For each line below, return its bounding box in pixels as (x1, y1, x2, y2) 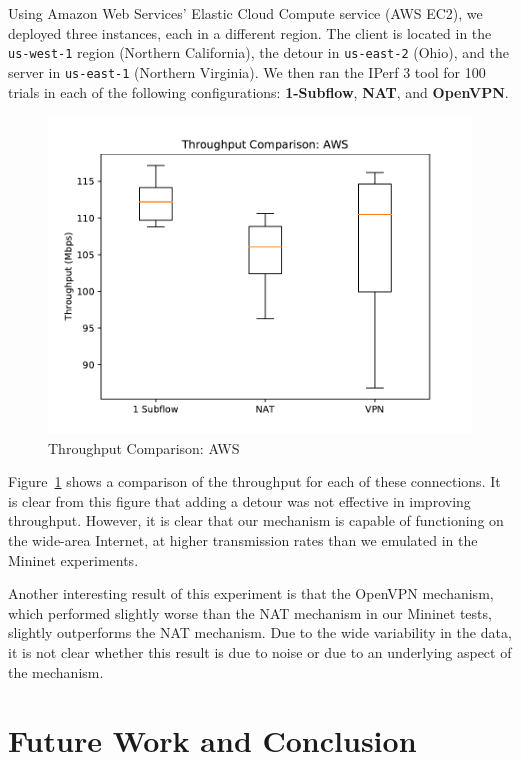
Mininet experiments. (8, 549, 139, 570)
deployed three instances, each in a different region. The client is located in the (8, 22, 492, 43)
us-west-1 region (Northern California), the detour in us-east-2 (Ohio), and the (8, 42, 509, 63)
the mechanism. (8, 661, 104, 682)
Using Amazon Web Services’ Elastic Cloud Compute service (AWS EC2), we (8, 3, 483, 23)
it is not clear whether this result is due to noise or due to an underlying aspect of (8, 642, 512, 663)
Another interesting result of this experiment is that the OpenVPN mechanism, (8, 583, 494, 604)
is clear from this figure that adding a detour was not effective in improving (8, 490, 471, 511)
